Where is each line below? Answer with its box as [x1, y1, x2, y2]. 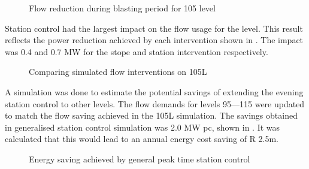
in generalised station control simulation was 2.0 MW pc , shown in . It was [5, 120, 280, 133]
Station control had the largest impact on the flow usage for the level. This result [5, 22, 303, 34]
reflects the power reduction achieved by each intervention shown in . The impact [5, 34, 304, 46]
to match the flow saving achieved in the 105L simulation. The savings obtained [5, 109, 298, 122]
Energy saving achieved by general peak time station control [29, 152, 250, 165]
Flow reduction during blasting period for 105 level [29, 2, 216, 14]
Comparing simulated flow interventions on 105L [29, 65, 207, 78]
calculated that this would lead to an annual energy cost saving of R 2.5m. [5, 132, 279, 145]
